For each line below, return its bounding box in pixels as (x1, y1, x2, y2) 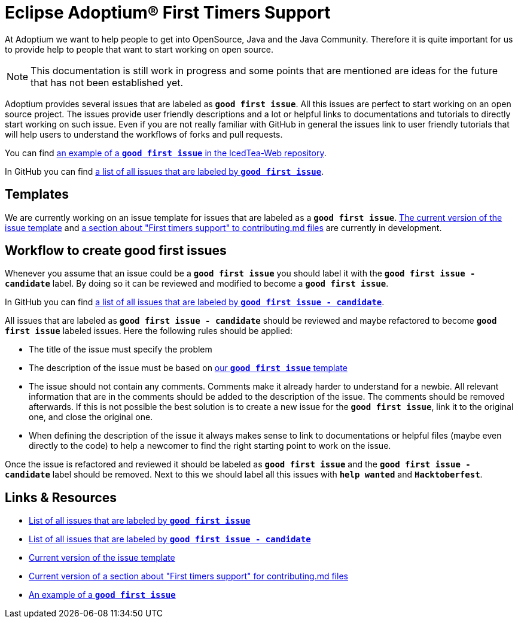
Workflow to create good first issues (5, 243, 227, 259)
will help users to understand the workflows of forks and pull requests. (5, 129, 283, 139)
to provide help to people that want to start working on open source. (5, 44, 273, 54)
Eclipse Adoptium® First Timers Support (5, 2, 331, 23)
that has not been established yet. (31, 76, 184, 89)
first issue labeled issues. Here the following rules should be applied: (5, 326, 292, 336)
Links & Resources (5, 490, 117, 505)
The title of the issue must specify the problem (29, 344, 212, 355)
